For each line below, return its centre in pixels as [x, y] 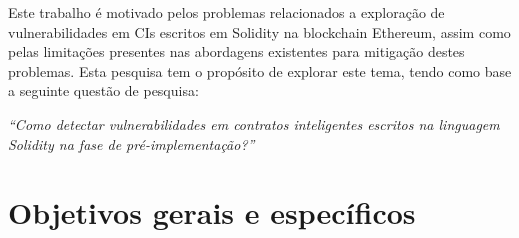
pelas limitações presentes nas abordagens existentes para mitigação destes [236, 51]
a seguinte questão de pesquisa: [103, 90]
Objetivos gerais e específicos [212, 212]
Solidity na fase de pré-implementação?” [131, 143]
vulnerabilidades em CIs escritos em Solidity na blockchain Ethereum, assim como [259, 31]
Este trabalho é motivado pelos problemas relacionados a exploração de [226, 12]
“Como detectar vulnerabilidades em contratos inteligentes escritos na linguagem [254, 123]
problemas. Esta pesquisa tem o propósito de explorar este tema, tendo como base [260, 70]
